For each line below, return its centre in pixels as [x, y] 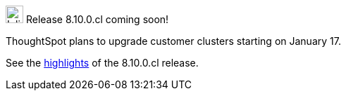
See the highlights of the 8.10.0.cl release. [102, 63]
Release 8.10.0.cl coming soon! [97, 19]
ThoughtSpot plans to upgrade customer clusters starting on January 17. [173, 41]
